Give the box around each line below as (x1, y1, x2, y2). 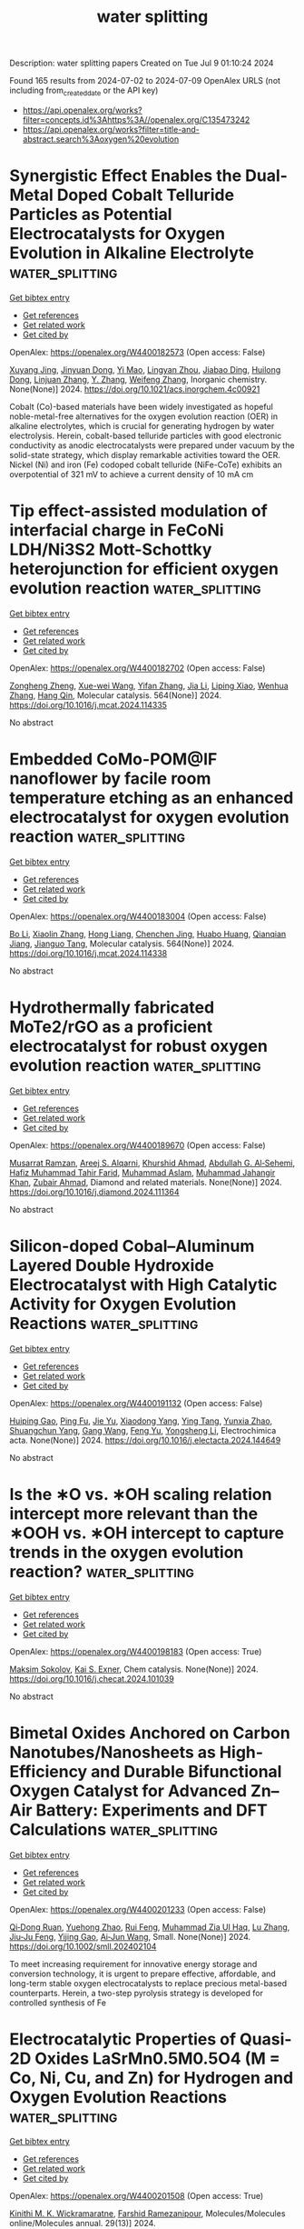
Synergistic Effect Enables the (9, 165, 242, 186)
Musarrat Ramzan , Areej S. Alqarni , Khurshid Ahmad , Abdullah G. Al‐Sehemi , (9, 1157, 296, 1168)
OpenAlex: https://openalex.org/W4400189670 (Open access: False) (9, 1139, 266, 1151)
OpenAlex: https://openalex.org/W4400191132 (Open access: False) (9, 1397, 263, 1408)
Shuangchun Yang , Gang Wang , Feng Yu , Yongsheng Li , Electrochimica (9, 1424, 277, 1435)
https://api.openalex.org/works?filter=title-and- (22, 124, 200, 135)
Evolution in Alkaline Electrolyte (9, 243, 254, 264)
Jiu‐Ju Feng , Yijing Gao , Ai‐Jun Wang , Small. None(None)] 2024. (9, 1931, 251, 1942)
